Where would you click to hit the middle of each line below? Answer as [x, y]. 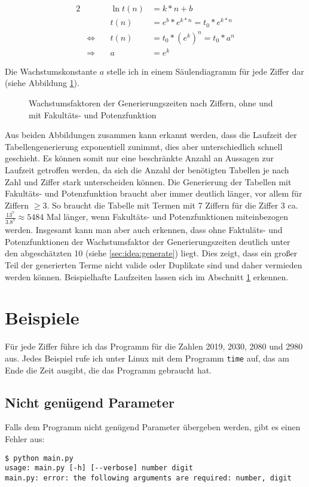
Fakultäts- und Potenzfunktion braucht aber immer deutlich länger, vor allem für [154, 193]
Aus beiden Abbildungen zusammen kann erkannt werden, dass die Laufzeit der [151, 135]
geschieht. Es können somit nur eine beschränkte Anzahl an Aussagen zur [139, 158]
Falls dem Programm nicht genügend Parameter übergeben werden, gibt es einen [153, 427]
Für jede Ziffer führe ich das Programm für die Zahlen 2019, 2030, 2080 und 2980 [154, 346]
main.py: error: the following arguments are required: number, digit [148, 478]
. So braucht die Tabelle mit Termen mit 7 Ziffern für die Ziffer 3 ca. [172, 205]
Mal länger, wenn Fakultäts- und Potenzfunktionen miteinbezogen [167, 217]
